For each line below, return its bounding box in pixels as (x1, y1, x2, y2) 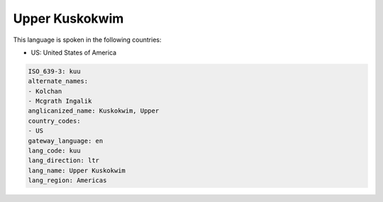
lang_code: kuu (28, 147, 81, 155)
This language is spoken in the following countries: (13, 35, 162, 44)
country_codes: (28, 117, 81, 125)
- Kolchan (28, 87, 62, 95)
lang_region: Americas (28, 176, 107, 184)
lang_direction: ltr (28, 157, 99, 164)
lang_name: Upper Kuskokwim (28, 167, 126, 174)
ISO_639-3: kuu (28, 67, 81, 75)
